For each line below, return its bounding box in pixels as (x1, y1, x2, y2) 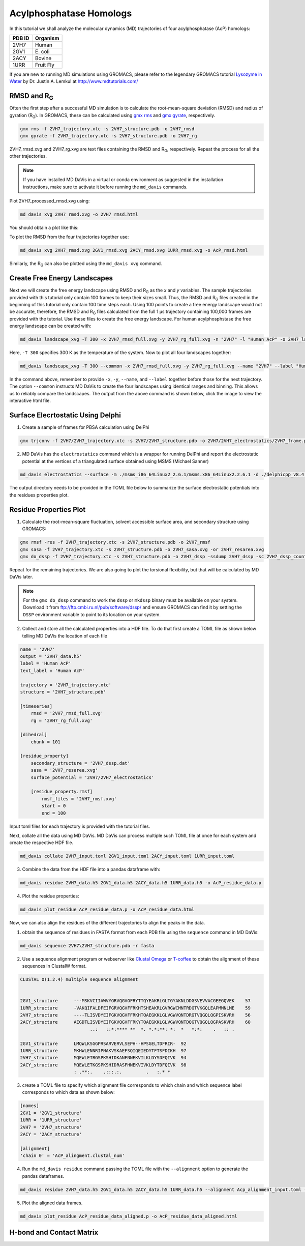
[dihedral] (20, 732, 47, 738)
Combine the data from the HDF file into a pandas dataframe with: (22, 866, 160, 873)
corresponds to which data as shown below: (22, 1089, 115, 1095)
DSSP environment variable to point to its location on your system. (23, 611, 161, 618)
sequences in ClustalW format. (22, 963, 87, 969)
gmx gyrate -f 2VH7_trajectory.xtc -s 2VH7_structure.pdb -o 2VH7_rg (20, 133, 197, 138)
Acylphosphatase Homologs (9, 8, 132, 19)
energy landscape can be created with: (9, 323, 91, 329)
